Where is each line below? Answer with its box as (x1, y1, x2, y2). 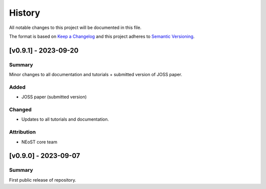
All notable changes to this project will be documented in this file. (9, 25, 142, 30)
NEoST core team (21, 139, 58, 145)
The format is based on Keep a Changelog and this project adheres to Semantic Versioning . (9, 33, 195, 39)
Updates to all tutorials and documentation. (21, 116, 109, 122)
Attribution (9, 129, 36, 135)
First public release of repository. (9, 177, 76, 183)
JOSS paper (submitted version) (21, 94, 87, 100)
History (9, 7, 40, 18)
